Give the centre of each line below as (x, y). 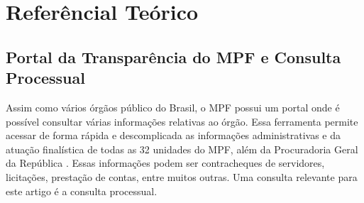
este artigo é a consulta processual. (82, 191)
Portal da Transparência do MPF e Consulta (173, 56)
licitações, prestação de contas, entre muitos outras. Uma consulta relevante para (182, 176)
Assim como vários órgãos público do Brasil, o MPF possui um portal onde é (173, 107)
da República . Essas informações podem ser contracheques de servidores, (165, 163)
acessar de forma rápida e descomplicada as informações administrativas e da (173, 135)
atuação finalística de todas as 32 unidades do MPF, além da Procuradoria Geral (182, 149)
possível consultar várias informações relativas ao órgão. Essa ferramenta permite (182, 121)
